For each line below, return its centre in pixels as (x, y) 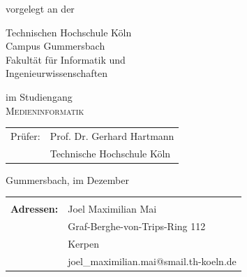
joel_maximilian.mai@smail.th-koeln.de (152, 261)
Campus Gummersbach (55, 46)
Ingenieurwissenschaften (57, 73)
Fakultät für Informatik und (66, 59)
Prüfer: (25, 135)
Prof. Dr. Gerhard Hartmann (112, 135)
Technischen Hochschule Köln (69, 32)
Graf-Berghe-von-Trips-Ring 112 (137, 226)
